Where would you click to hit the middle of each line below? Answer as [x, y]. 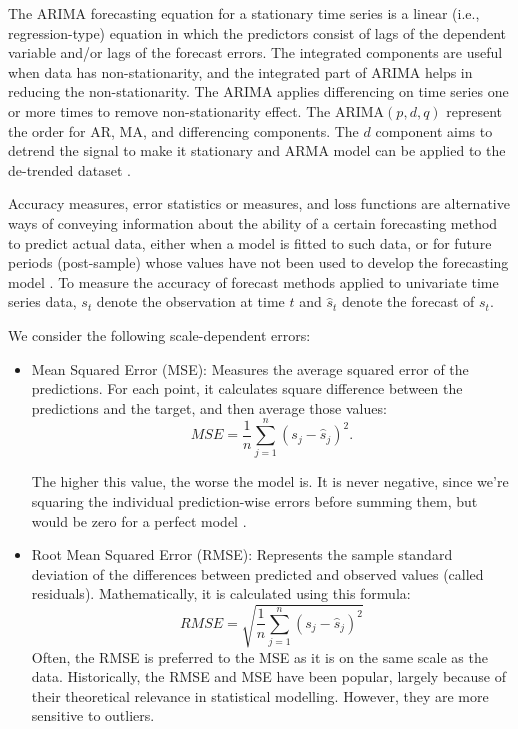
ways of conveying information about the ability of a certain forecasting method [253, 222]
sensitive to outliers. [93, 715]
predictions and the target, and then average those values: [209, 407]
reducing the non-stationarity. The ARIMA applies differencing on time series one [258, 91]
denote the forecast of [408, 301]
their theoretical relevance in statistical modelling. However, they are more [260, 695]
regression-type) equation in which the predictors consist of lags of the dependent [257, 32]
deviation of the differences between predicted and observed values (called [257, 573]
